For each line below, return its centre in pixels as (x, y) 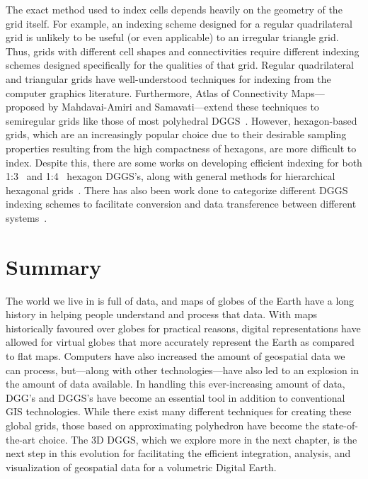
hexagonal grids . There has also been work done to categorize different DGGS (177, 190)
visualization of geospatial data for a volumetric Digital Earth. (141, 467)
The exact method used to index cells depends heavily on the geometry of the (174, 9)
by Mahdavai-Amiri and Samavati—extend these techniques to (183, 107)
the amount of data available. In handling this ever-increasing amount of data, (176, 384)
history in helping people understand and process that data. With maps (162, 314)
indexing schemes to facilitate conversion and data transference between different (181, 204)
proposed (25, 107)
